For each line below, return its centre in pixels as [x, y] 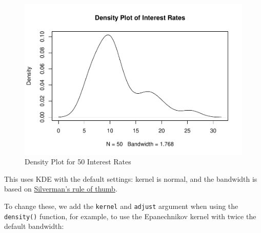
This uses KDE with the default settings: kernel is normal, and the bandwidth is [131, 178]
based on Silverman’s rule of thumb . [61, 189]
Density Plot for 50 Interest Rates [78, 162]
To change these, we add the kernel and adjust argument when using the [121, 206]
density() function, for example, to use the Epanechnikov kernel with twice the [130, 216]
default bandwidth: [34, 226]
